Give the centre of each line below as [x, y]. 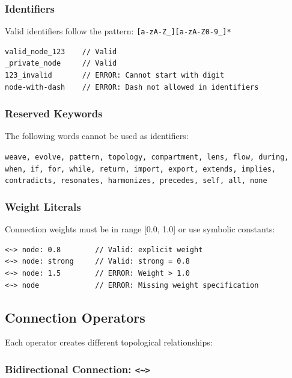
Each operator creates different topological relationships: [109, 342]
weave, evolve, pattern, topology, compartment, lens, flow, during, [147, 157]
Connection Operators [75, 317]
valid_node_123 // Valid [61, 51]
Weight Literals [43, 206]
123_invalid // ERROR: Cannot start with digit [115, 76]
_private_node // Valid [61, 64]
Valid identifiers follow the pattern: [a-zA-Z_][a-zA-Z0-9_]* [118, 31]
